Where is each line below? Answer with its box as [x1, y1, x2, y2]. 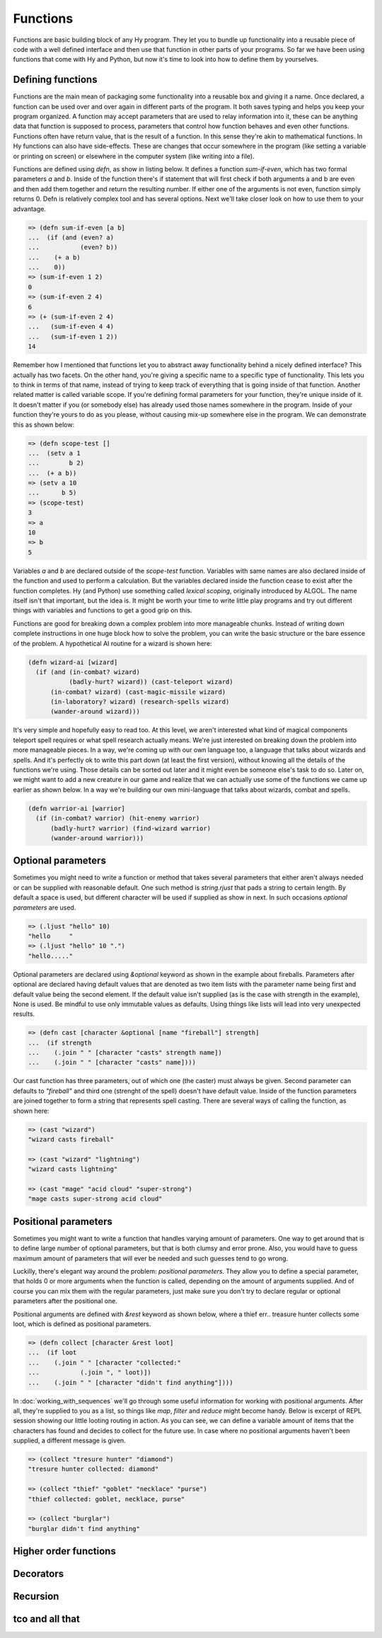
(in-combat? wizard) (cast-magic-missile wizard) [50, 688, 226, 696]
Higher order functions [13, 1545, 116, 1557]
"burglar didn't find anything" [28, 1525, 141, 1532]
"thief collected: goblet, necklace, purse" [28, 1495, 185, 1503]
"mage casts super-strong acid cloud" [28, 1195, 163, 1203]
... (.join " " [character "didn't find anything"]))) [28, 1379, 233, 1386]
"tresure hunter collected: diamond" [28, 1465, 159, 1474]
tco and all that [13, 1613, 81, 1625]
